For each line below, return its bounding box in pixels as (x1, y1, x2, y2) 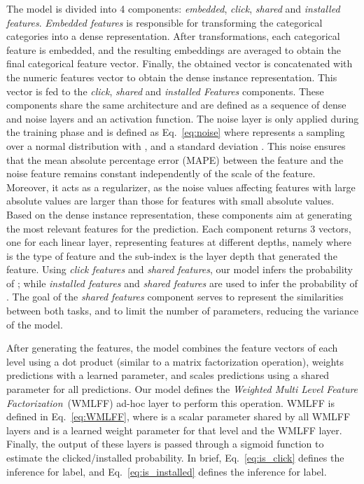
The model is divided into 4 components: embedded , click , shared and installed (6, 1, 340, 15)
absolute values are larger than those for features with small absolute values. (6, 193, 335, 208)
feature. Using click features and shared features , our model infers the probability (6, 262, 353, 277)
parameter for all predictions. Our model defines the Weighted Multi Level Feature (6, 382, 358, 396)
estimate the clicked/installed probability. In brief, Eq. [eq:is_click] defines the (6, 450, 344, 464)
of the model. (6, 317, 63, 331)
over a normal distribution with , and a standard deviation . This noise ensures (6, 138, 346, 153)
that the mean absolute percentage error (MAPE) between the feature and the (6, 152, 344, 167)
